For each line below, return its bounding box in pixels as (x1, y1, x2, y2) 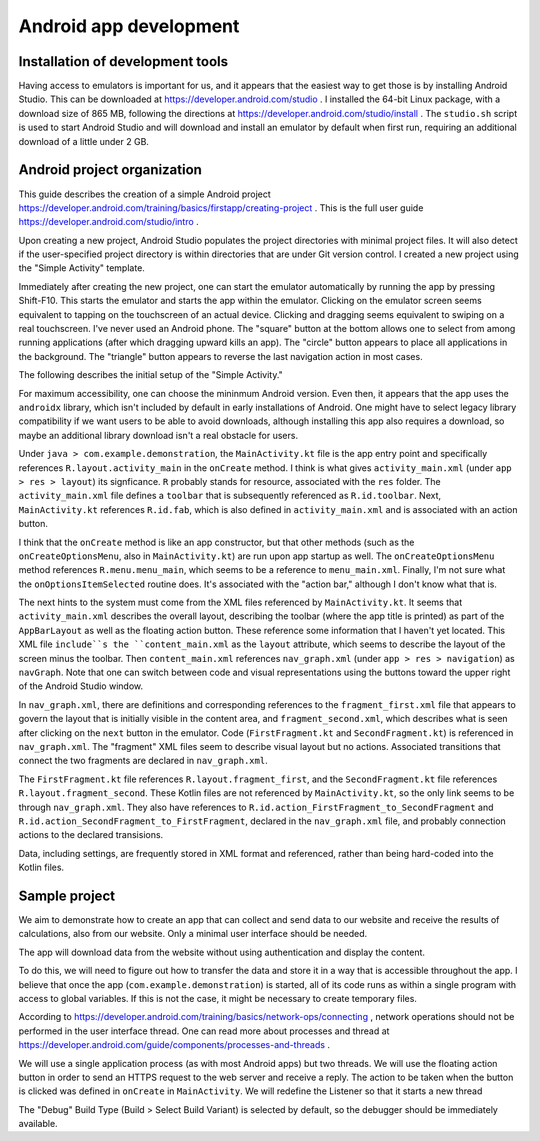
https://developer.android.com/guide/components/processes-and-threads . (18, 1039, 330, 1051)
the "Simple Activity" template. (18, 262, 145, 274)
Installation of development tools (18, 53, 229, 70)
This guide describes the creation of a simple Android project (18, 188, 272, 200)
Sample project (18, 887, 115, 904)
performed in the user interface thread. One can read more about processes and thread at (18, 1025, 390, 1037)
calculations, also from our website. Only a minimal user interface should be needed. (18, 928, 368, 940)
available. (18, 1118, 59, 1130)
